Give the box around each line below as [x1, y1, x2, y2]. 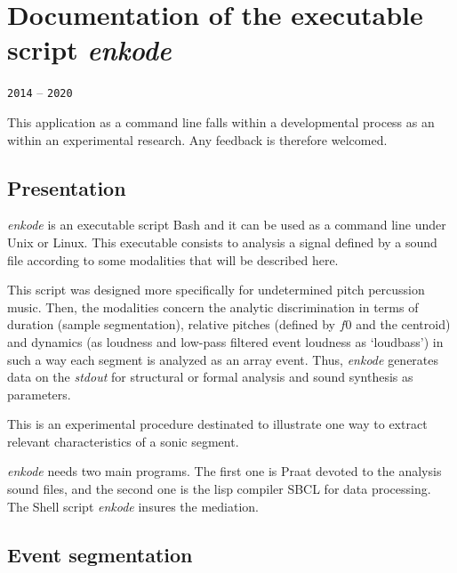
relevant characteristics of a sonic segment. [7, 432, 239, 450]
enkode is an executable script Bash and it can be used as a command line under [7, 215, 446, 234]
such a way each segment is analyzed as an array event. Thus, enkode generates [7, 350, 439, 368]
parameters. [7, 384, 71, 403]
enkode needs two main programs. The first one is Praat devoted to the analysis [7, 462, 442, 480]
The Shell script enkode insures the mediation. [7, 496, 260, 515]
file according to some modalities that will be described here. [7, 250, 339, 269]
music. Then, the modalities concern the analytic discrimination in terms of [7, 297, 419, 316]
